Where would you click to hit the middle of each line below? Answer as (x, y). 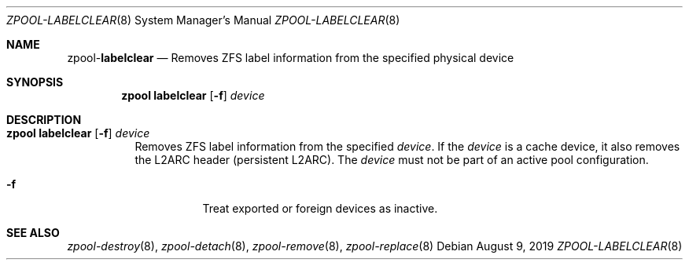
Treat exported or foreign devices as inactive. (320, 208)
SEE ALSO (33, 233)
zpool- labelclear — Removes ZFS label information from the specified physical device (291, 58)
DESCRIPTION (44, 120)
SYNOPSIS (35, 82)
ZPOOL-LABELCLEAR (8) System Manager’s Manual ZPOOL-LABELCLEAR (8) (203, 20)
